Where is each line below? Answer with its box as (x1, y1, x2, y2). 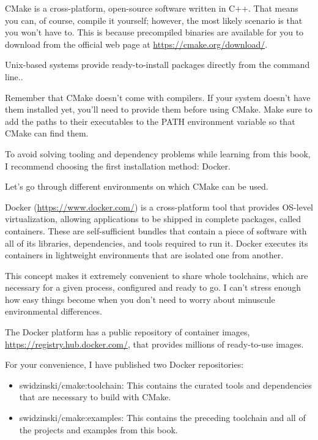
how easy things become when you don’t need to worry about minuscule (5, 293, 275, 305)
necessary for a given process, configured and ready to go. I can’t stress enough (5, 281, 301, 294)
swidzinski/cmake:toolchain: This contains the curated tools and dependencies (19, 378, 312, 391)
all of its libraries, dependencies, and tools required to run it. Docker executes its (5, 236, 308, 249)
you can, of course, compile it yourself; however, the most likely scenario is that (5, 13, 303, 26)
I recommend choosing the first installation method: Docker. (5, 159, 231, 172)
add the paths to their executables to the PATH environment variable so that (5, 114, 295, 127)
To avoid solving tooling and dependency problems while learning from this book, (5, 147, 311, 160)
